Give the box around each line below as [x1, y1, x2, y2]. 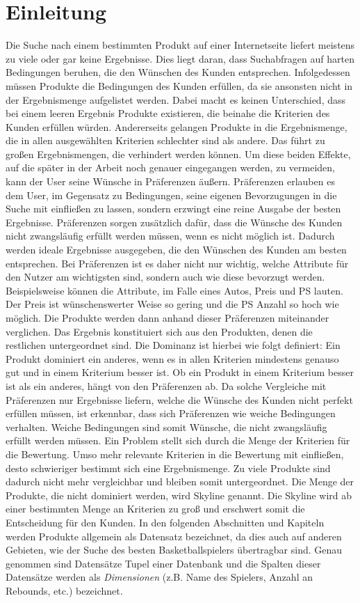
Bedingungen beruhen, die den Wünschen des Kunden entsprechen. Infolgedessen [6, 65, 350, 79]
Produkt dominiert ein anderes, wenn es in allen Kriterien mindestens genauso [6, 351, 339, 366]
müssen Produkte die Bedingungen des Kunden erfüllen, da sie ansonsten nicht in [6, 78, 353, 93]
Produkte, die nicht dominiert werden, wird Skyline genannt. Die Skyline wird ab [6, 487, 352, 502]
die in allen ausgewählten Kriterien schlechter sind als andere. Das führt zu [6, 133, 325, 148]
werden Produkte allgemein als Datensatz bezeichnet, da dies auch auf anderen [6, 528, 342, 543]
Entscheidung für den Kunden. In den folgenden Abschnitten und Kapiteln [6, 515, 325, 529]
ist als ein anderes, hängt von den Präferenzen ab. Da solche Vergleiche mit [6, 378, 327, 393]
